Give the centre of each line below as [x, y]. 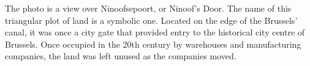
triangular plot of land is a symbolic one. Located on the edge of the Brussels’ [151, 20]
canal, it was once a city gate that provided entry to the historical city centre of [155, 32]
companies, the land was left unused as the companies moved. [121, 56]
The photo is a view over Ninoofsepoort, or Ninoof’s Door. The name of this [148, 8]
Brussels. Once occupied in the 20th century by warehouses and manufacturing [153, 44]
